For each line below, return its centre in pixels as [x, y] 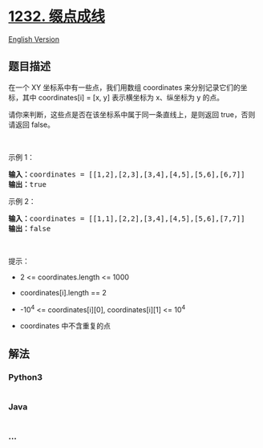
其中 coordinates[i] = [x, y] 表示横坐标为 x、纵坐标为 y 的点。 [123, 97]
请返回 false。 [31, 124]
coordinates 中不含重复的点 [65, 326]
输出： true [27, 184]
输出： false [30, 228]
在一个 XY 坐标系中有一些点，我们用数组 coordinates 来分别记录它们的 [124, 87]
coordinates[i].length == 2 [63, 292]
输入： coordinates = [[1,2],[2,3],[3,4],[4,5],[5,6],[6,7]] [127, 174]
